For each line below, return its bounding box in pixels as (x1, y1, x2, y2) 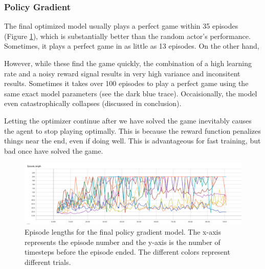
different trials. (25, 256, 71, 267)
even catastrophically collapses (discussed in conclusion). (4, 98, 182, 109)
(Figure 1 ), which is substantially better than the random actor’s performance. (4, 30, 251, 41)
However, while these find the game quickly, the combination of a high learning (4, 58, 252, 68)
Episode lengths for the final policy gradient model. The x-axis (25, 226, 221, 237)
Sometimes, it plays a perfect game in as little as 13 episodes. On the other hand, (4, 40, 259, 51)
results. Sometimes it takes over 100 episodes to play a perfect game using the (4, 78, 249, 89)
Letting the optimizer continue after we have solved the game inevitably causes (4, 115, 252, 126)
